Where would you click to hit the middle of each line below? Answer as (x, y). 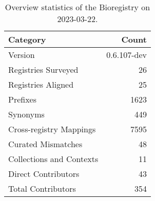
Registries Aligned (41, 84)
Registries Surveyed (43, 69)
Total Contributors (42, 188)
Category (27, 39)
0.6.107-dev (127, 55)
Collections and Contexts (53, 159)
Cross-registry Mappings (52, 129)
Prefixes (23, 99)
